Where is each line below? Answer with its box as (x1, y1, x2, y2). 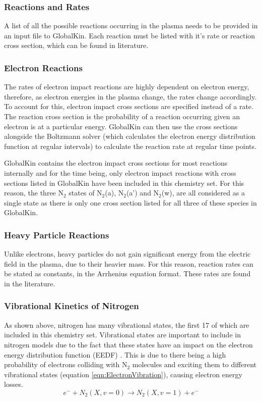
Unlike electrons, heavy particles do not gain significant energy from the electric (4, 248, 251, 259)
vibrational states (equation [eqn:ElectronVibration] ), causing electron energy (4, 369, 242, 379)
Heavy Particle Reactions (4, 228, 109, 241)
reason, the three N (4, 187, 63, 198)
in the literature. (4, 278, 55, 288)
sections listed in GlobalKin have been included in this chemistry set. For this (4, 177, 244, 188)
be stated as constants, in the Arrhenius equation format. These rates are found (4, 268, 251, 279)
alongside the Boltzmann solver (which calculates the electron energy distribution (4, 131, 255, 141)
